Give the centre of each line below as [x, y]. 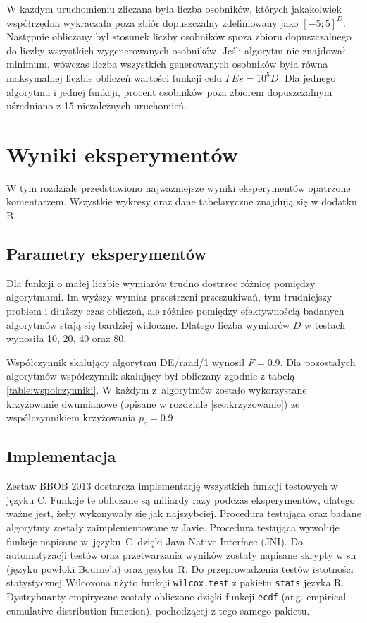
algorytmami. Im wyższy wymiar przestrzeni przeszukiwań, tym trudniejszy [169, 297]
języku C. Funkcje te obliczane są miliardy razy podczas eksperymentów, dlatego [181, 499]
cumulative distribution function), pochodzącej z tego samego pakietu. [158, 610]
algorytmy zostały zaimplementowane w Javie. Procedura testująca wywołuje [173, 527]
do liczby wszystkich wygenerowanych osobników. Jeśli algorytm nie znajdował [176, 50]
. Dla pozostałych [318, 362]
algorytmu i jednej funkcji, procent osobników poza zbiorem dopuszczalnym [169, 91]
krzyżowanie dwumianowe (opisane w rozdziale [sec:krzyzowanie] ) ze [153, 403]
